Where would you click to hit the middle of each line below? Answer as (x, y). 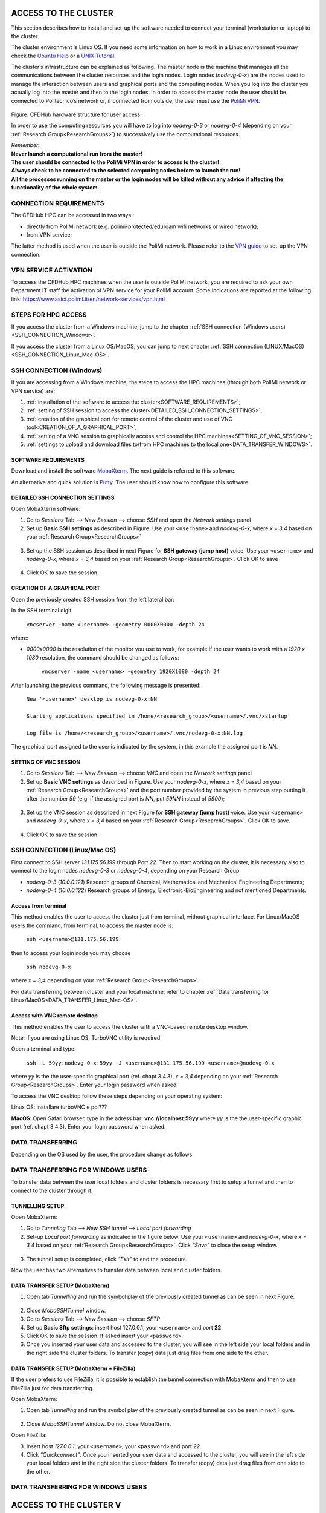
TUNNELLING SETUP (38, 1206)
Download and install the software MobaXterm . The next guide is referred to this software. (123, 471)
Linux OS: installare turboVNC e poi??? (59, 1107)
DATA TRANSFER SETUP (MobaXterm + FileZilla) (73, 1368)
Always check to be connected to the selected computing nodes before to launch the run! (126, 171)
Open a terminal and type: (43, 1049)
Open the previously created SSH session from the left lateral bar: (93, 599)
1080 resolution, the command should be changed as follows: (103, 657)
